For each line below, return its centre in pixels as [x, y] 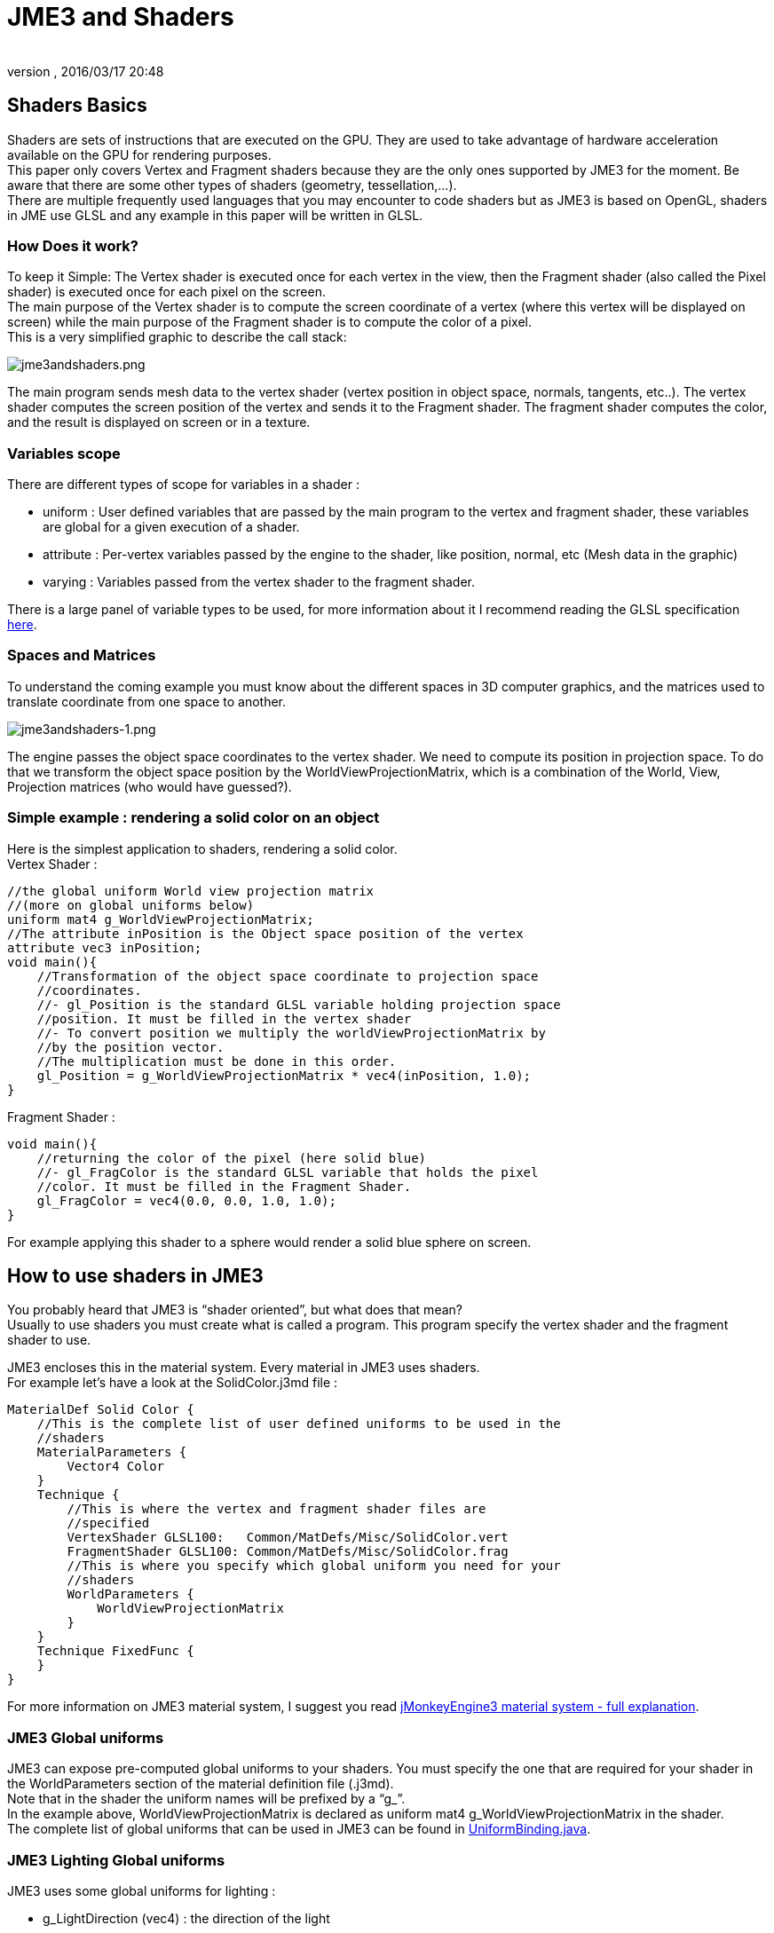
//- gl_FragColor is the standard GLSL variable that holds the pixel [288, 1172]
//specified [108, 1523]
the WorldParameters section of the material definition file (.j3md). [201, 1784]
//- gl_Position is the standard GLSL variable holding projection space [299, 1004]
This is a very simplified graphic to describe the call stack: [177, 337]
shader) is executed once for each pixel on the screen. [166, 292]
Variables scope [64, 453]
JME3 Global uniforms [86, 1737]
